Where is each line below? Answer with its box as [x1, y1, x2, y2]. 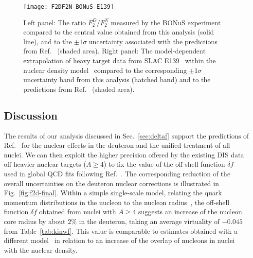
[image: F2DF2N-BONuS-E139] [23, 3, 114, 10]
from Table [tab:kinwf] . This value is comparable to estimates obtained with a [4, 225, 237, 236]
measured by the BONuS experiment [111, 17, 221, 27]
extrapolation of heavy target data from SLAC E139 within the [23, 55, 216, 66]
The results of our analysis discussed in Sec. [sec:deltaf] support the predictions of [4, 130, 249, 140]
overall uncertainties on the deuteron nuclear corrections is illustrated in [4, 178, 219, 188]
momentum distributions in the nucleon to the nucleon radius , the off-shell [4, 197, 230, 207]
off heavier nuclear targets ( [4, 159, 86, 169]
